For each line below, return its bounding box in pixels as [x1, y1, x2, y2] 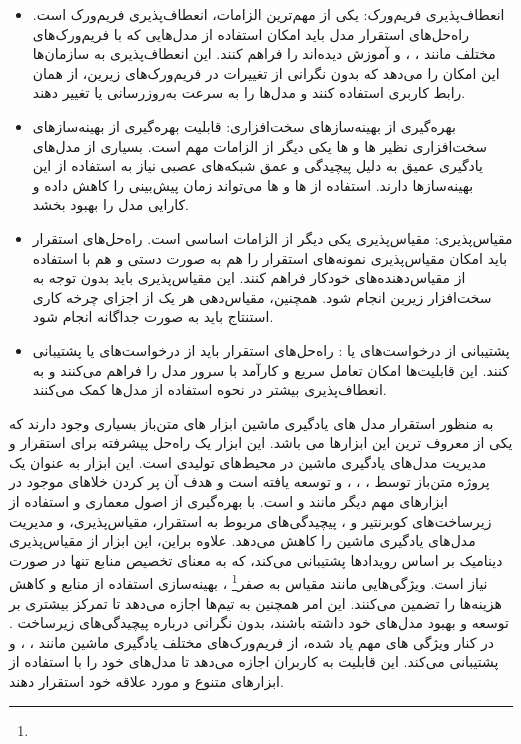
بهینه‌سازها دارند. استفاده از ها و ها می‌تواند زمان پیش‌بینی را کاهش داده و [32, 174, 474, 195]
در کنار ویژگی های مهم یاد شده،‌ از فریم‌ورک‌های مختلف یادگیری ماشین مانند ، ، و [9, 631, 494, 652]
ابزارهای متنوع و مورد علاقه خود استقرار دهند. [9, 671, 284, 692]
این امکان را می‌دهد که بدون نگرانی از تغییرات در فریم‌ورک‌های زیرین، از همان [32, 62, 500, 83]
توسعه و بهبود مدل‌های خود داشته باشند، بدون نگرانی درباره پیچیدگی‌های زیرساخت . [9, 612, 509, 633]
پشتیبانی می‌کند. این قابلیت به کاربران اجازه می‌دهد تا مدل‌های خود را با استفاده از [9, 651, 499, 672]
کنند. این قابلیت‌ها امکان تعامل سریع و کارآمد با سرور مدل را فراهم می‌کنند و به [32, 359, 509, 380]
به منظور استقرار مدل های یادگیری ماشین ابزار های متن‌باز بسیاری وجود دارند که [9, 412, 494, 433]
